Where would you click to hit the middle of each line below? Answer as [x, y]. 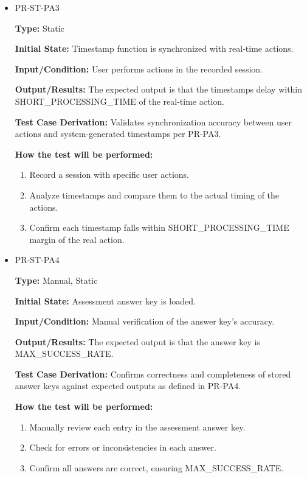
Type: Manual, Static [56, 280]
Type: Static [40, 28]
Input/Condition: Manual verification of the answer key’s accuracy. [145, 321]
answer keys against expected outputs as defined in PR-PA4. [128, 386]
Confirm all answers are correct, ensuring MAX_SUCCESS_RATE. [157, 467]
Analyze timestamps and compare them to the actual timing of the [154, 195]
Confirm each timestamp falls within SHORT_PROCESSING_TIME [159, 227]
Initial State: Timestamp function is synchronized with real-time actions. [154, 48]
